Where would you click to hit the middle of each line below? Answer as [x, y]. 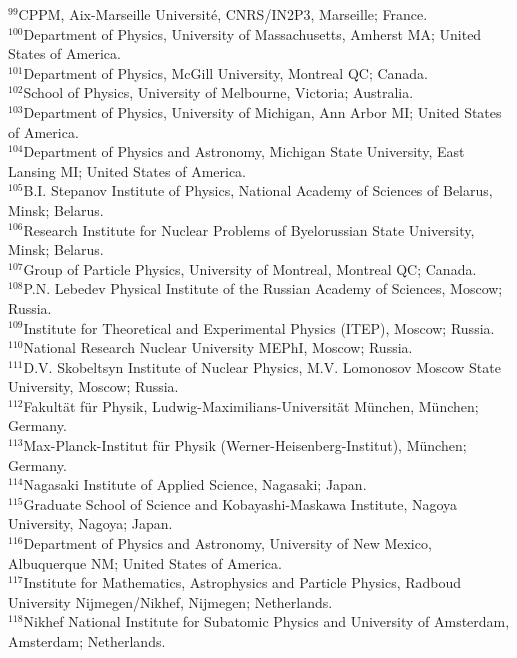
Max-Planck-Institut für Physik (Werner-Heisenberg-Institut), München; [245, 445]
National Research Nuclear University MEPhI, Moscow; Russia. [218, 347]
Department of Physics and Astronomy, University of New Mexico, [227, 543]
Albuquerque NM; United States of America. [145, 562]
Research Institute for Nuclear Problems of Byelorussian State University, [249, 229]
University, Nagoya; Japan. [90, 523]
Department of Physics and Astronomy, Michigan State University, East [244, 151]
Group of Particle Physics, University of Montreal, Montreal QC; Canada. [250, 268]
